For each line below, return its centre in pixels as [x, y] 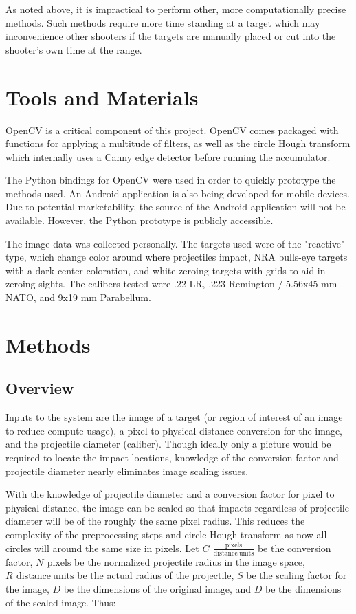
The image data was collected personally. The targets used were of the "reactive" [175, 243]
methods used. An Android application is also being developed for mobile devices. [178, 193]
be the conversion [294, 548]
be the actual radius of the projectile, [156, 575]
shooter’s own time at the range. [74, 49]
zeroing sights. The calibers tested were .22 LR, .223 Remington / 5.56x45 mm [171, 284]
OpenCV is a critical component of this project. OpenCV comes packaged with [172, 130]
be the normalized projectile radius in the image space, [190, 561]
